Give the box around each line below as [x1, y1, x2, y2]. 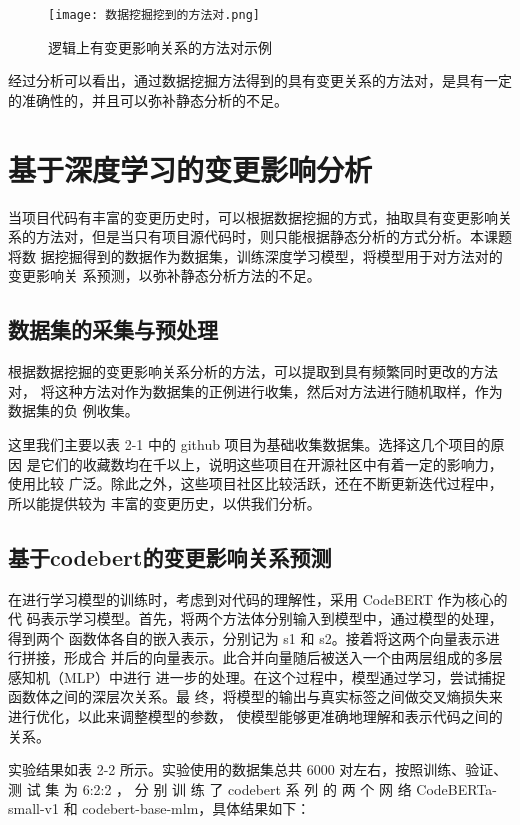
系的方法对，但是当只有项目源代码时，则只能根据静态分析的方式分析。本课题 [8, 226, 512, 247]
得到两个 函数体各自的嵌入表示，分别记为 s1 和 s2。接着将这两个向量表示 [8, 627, 486, 648]
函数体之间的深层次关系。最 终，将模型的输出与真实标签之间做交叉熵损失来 [8, 686, 503, 707]
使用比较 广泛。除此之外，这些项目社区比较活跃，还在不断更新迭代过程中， [8, 473, 503, 494]
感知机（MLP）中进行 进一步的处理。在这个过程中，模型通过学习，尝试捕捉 [8, 666, 506, 687]
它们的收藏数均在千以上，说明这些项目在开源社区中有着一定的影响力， [40, 453, 503, 474]
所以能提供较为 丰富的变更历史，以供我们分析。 [8, 492, 321, 513]
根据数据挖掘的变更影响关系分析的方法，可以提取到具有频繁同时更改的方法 [8, 361, 498, 382]
